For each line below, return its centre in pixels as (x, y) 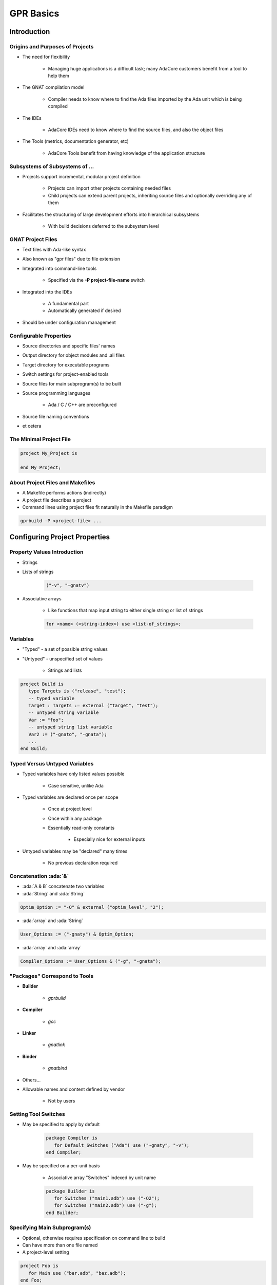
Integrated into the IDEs (47, 292)
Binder (29, 1056)
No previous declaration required (83, 863)
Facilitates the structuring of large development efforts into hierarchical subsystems (111, 214)
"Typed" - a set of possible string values (65, 649)
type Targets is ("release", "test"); (77, 691)
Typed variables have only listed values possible (73, 774)
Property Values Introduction (46, 552)
